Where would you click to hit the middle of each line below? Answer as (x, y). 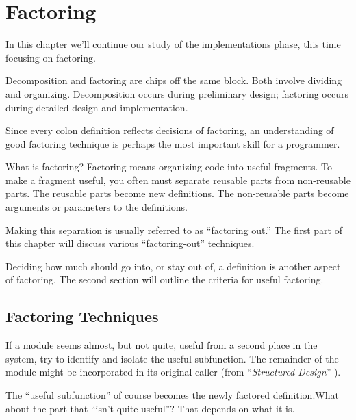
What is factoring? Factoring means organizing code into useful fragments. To (169, 167)
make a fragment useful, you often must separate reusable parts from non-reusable (178, 180)
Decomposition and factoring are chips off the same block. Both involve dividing (174, 80)
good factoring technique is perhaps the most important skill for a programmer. (173, 143)
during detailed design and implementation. (97, 107)
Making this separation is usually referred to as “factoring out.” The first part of (174, 229)
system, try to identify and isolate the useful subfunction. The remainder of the (172, 358)
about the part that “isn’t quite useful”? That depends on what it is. (150, 408)
